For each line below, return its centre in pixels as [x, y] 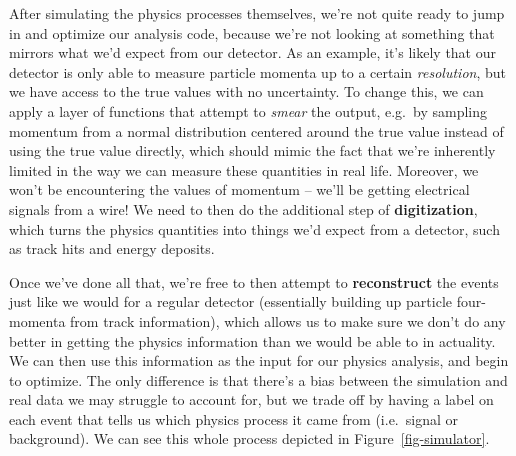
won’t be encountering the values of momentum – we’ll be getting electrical [239, 189]
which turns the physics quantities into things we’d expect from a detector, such [254, 228]
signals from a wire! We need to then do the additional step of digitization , [243, 208]
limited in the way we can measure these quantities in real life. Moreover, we [244, 169]
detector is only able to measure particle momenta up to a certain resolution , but [257, 71]
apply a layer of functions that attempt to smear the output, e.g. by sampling [248, 110]
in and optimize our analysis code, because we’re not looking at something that [252, 32]
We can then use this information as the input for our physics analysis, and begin [259, 360]
